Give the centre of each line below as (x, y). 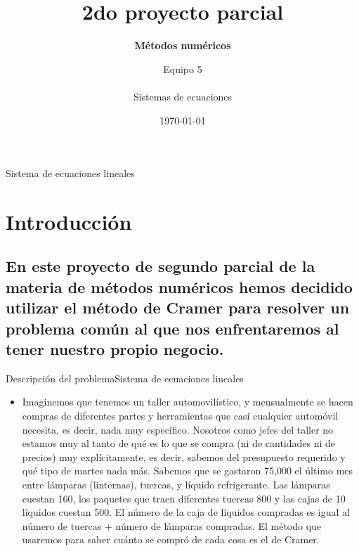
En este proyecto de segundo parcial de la (161, 266)
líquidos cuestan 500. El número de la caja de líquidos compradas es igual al (186, 512)
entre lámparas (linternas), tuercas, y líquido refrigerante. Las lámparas (176, 484)
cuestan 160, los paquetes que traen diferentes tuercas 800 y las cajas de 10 (184, 498)
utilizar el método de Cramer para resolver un (178, 307)
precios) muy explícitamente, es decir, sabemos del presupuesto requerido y (184, 456)
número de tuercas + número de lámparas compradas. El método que (172, 525)
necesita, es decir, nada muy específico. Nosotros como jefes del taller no (178, 429)
